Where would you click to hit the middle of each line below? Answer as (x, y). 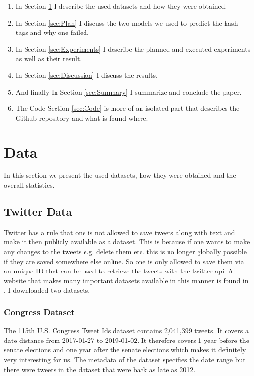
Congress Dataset (39, 312)
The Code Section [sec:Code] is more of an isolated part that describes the (127, 108)
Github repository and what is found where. (82, 118)
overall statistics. (29, 185)
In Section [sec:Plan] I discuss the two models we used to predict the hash (127, 22)
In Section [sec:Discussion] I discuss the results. (86, 75)
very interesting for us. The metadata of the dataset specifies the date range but (125, 359)
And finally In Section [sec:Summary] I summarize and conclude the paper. (128, 91)
